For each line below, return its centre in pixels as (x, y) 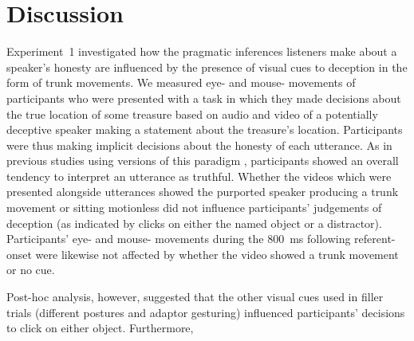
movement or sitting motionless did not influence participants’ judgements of (194, 208)
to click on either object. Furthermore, (100, 328)
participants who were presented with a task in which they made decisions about (204, 98)
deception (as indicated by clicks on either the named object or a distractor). (194, 223)
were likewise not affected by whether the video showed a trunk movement (217, 254)
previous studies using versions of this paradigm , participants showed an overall (203, 161)
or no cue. (31, 270)
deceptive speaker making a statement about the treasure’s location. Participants (205, 129)
